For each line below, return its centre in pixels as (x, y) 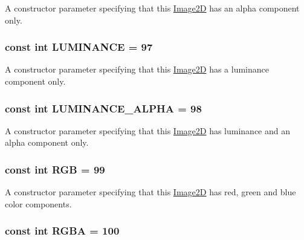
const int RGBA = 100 (62, 231)
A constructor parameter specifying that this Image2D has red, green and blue (150, 192)
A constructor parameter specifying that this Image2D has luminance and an (148, 130)
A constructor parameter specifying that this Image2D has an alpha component (152, 8)
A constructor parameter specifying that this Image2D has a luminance (137, 69)
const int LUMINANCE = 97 (79, 47)
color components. (38, 203)
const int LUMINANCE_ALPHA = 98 (103, 108)
